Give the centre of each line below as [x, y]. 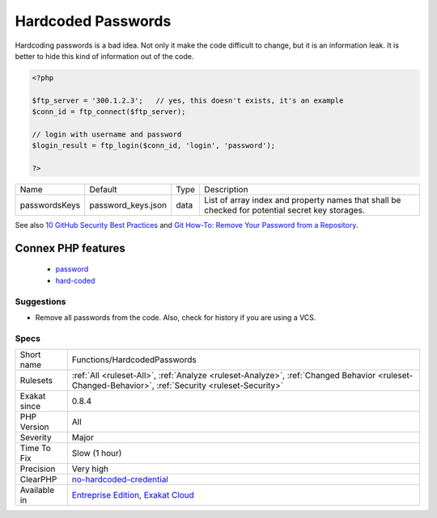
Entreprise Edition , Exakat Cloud [133, 495]
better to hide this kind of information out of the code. [104, 56]
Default [103, 190]
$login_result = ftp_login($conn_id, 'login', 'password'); [154, 146]
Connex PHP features [70, 248]
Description [226, 190]
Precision [38, 469]
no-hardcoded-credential [120, 479]
